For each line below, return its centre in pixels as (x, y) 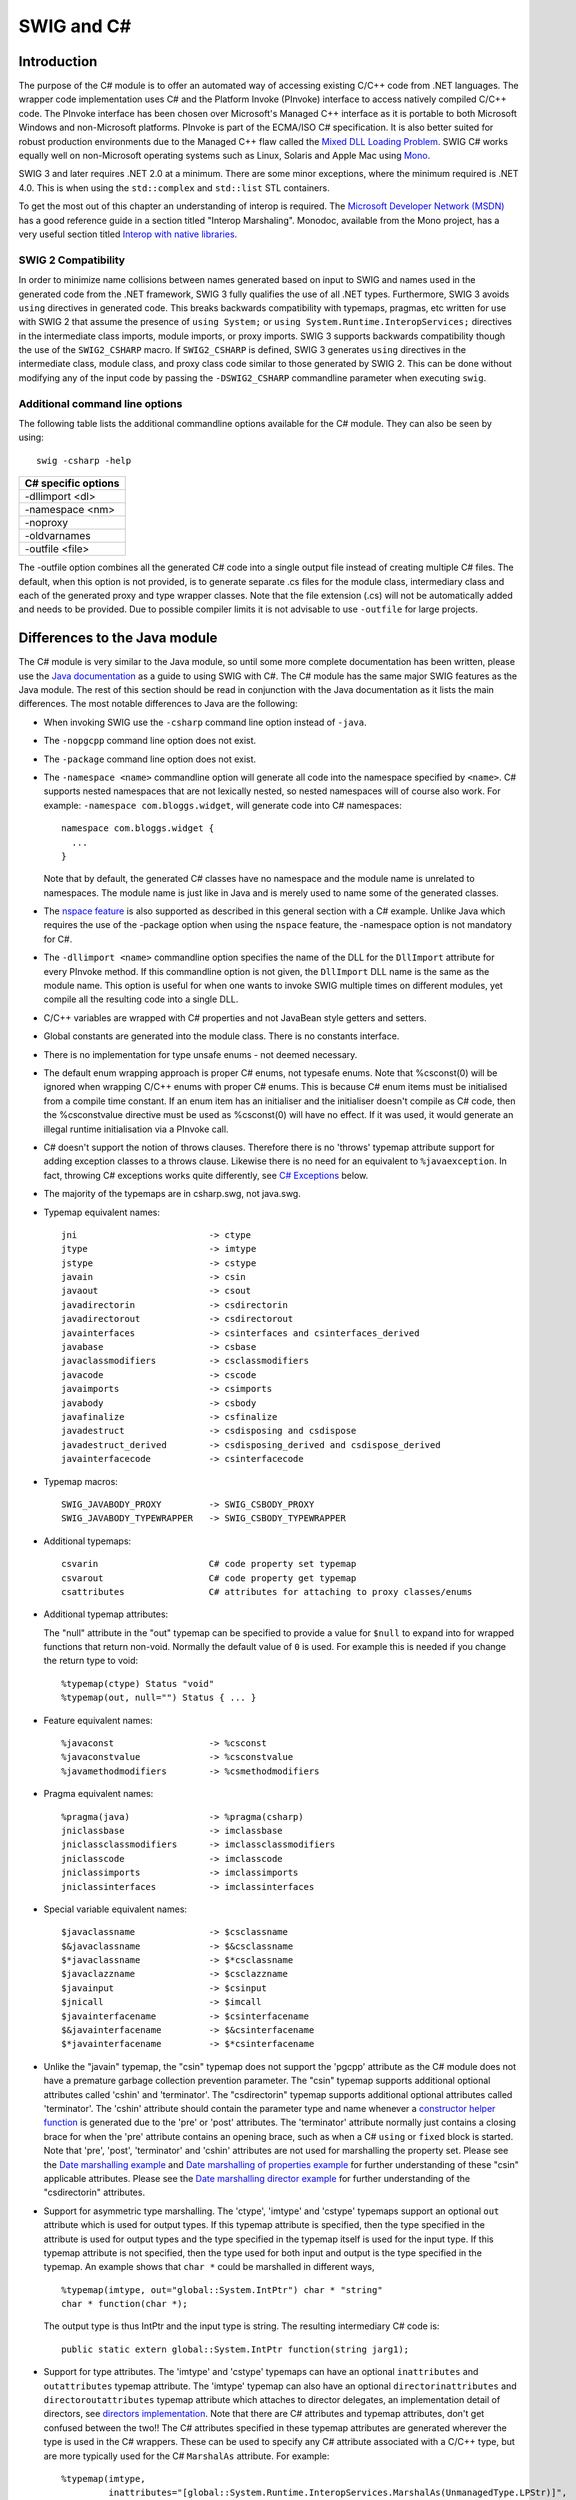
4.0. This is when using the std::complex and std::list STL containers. (174, 187)
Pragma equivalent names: (98, 1794)
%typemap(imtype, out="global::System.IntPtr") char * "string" (222, 2289)
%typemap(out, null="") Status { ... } (159, 1698)
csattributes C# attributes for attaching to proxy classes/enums (267, 1591)
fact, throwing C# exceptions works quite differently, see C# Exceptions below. (206, 1175)
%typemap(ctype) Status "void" (138, 1683)
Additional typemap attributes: (106, 1614)
